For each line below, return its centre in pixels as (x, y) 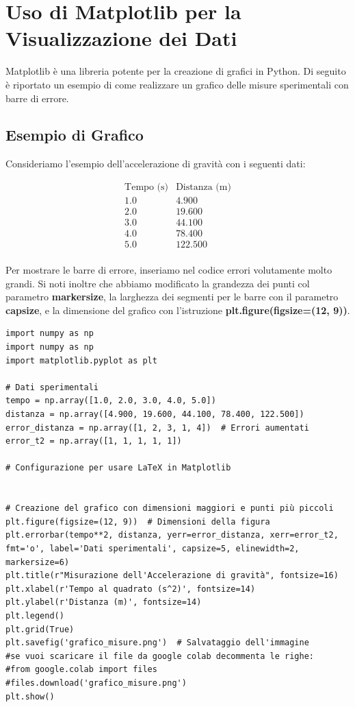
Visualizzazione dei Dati (121, 38)
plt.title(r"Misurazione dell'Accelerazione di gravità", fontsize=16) (172, 576)
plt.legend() (35, 615)
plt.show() (30, 696)
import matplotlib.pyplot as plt (81, 360)
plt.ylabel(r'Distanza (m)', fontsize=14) (104, 602)
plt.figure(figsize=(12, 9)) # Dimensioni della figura (138, 522)
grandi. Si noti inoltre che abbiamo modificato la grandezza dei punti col (158, 283)
